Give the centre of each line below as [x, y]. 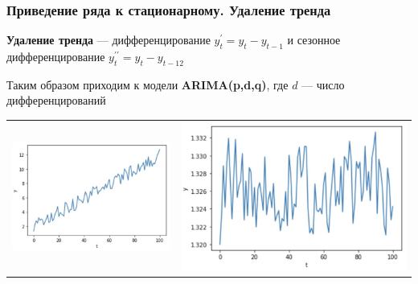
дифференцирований [56, 100]
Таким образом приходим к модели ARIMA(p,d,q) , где [148, 84]
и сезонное [314, 40]
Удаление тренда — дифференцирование [109, 40]
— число [323, 84]
